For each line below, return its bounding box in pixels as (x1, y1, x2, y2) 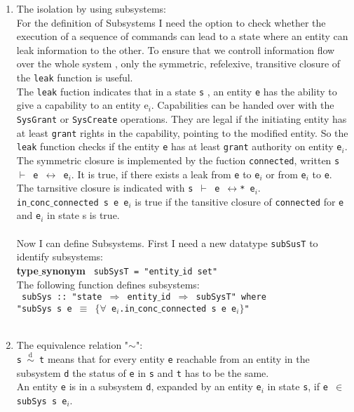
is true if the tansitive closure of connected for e (135, 194, 344, 208)
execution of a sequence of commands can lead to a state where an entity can (16, 29, 348, 44)
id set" (182, 266, 218, 277)
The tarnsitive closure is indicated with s (16, 180, 193, 195)
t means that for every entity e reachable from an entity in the (39, 351, 310, 366)
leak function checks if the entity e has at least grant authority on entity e (16, 139, 342, 154)
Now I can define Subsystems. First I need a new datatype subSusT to (16, 235, 318, 250)
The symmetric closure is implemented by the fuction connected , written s (16, 152, 340, 167)
